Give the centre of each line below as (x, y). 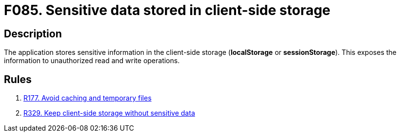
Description (33, 34)
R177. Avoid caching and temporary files (88, 98)
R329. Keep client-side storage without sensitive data (109, 113)
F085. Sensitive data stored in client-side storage (167, 10)
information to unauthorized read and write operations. (92, 61)
